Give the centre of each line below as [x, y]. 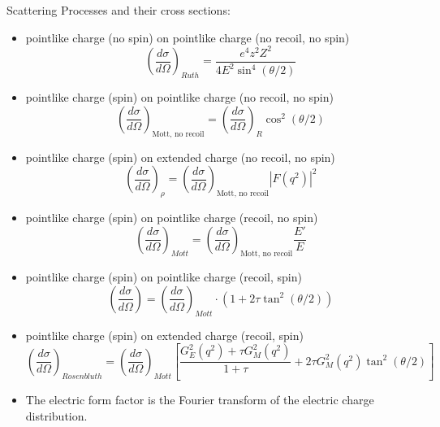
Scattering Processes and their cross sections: [119, 10]
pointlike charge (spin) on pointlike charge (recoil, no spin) [172, 217]
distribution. [56, 415]
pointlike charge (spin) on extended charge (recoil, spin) [164, 335]
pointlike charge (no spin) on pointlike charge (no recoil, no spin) [188, 37]
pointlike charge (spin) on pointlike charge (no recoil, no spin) [179, 97]
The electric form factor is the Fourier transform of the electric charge [200, 400]
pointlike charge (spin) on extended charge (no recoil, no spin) [180, 157]
